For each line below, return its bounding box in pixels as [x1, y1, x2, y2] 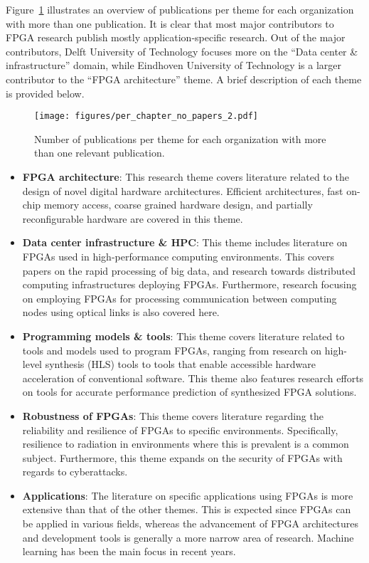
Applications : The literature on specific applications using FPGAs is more [22, 488, 353, 503]
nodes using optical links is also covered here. [22, 305, 220, 320]
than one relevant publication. [34, 145, 165, 160]
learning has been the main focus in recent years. [22, 544, 236, 559]
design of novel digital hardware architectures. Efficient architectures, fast [22, 183, 343, 198]
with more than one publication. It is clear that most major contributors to [6, 16, 334, 31]
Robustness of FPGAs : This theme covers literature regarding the [22, 408, 323, 423]
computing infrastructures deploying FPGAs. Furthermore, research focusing [22, 277, 357, 292]
